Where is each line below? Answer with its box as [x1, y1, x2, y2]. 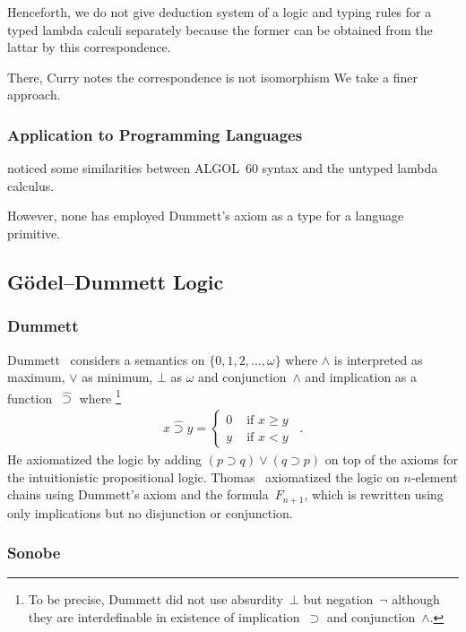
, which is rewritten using [304, 485, 444, 504]
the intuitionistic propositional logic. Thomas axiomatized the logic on [7, 467, 400, 486]
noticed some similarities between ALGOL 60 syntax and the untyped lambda [7, 159, 438, 177]
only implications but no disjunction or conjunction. [7, 503, 293, 522]
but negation [303, 590, 374, 609]
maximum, [7, 368, 65, 386]
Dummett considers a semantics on [7, 350, 205, 368]
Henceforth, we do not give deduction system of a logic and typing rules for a [7, 3, 432, 21]
